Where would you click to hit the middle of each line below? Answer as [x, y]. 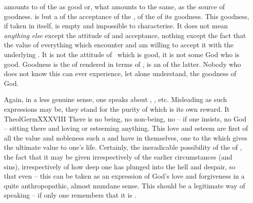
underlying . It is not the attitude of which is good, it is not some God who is [122, 54]
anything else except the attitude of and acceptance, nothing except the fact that [125, 35]
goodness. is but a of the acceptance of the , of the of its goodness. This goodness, [127, 16]
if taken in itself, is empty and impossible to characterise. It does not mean [116, 26]
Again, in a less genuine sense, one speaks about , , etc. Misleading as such [116, 99]
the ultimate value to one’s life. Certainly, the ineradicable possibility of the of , [123, 147]
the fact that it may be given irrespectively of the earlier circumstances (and [118, 156]
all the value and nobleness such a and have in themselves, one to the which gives [126, 137]
